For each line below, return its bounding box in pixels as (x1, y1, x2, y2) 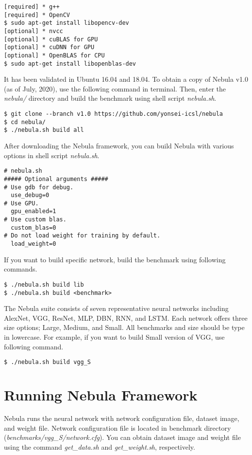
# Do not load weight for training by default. (4, 232, 161, 239)
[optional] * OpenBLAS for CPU (4, 52, 105, 59)
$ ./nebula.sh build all (4, 127, 84, 134)
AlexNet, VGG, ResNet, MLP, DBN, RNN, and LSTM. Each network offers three (4, 312, 248, 323)
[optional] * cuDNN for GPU (4, 44, 95, 51)
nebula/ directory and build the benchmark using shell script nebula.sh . (4, 93, 217, 103)
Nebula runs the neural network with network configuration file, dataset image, (4, 413, 239, 423)
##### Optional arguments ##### (4, 175, 108, 182)
